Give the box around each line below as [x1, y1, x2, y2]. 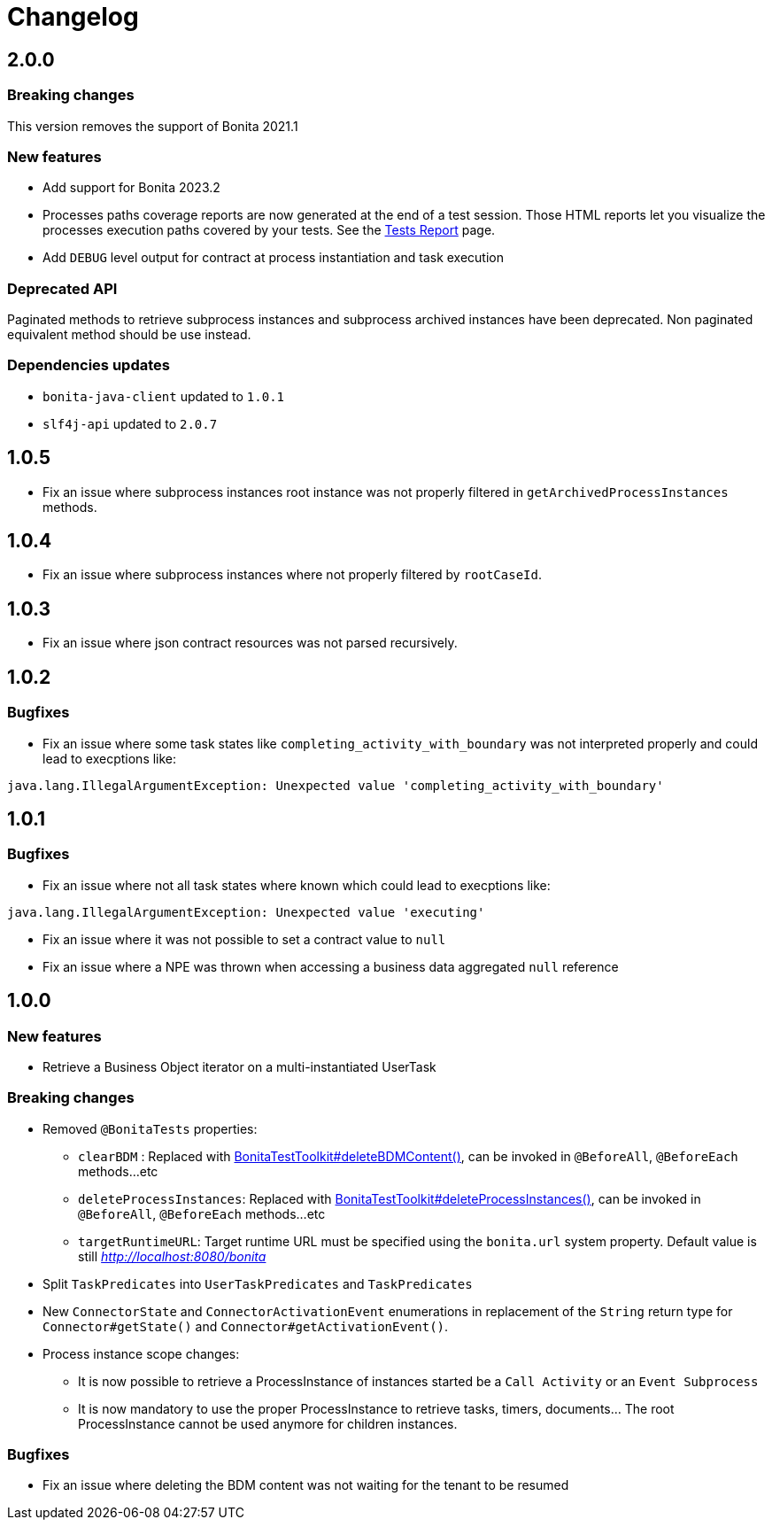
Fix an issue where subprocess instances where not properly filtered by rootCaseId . [42, 567, 542, 583]
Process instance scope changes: [42, 1345, 240, 1361]
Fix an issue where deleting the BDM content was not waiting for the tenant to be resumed [42, 1477, 569, 1493]
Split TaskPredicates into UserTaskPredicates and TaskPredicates [42, 1275, 473, 1291]
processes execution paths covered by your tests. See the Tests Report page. [42, 222, 496, 238]
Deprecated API [7, 279, 118, 298]
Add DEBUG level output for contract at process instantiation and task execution [42, 250, 505, 266]
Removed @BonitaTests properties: [42, 1120, 258, 1136]
